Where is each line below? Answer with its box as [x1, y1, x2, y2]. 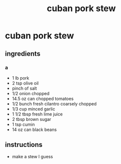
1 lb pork [12, 75, 30, 81]
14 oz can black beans [12, 127, 57, 132]
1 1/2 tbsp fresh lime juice [12, 111, 63, 117]
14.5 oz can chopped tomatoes [12, 96, 74, 101]
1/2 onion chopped [12, 90, 50, 96]
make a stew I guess [12, 153, 53, 159]
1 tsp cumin [12, 121, 35, 127]
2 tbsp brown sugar [12, 116, 52, 122]
